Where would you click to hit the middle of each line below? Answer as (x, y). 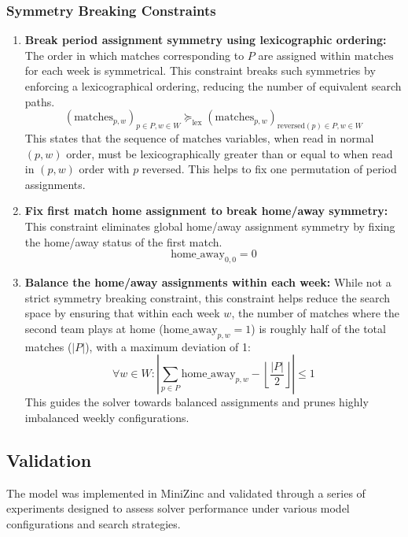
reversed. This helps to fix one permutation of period (269, 169)
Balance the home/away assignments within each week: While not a (208, 282)
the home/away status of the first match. (123, 241)
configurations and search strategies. (94, 523)
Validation (49, 459)
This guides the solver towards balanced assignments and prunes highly (197, 402)
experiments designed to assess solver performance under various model (178, 508)
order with (104, 169)
